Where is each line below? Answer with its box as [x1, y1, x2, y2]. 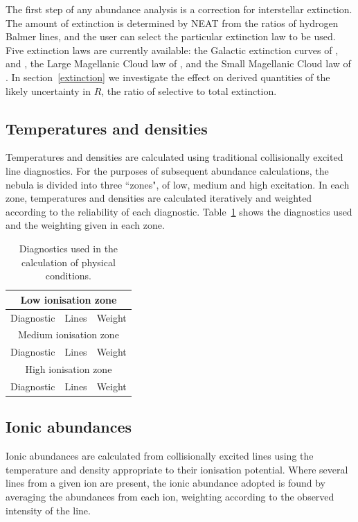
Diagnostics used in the [19, 241, 118, 255]
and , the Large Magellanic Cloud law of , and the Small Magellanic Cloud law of [6, 56, 351, 71]
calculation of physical [21, 254, 116, 269]
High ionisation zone [25, 362, 112, 376]
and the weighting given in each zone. [6, 218, 165, 232]
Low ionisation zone [20, 292, 117, 306]
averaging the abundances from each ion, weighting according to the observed [6, 489, 334, 503]
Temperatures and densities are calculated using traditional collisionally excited [6, 150, 343, 164]
